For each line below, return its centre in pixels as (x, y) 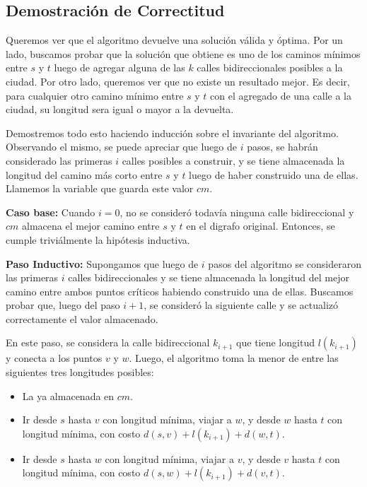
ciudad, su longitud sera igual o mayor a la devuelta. (120, 109)
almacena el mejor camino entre (91, 226)
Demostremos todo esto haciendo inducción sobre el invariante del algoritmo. (172, 133)
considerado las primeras (59, 160)
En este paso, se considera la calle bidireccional (108, 342)
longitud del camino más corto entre (84, 174)
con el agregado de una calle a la (281, 95)
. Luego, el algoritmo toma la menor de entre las (234, 358)
